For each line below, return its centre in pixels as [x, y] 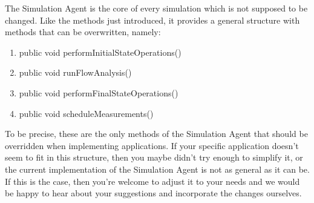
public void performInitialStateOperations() [100, 52]
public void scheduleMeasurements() [86, 113]
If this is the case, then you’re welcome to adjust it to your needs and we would [152, 181]
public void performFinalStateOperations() [99, 92]
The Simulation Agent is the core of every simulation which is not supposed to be [156, 8]
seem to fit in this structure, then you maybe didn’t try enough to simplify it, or [154, 157]
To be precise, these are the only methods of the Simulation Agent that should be [156, 134]
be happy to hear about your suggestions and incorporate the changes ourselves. [153, 193]
